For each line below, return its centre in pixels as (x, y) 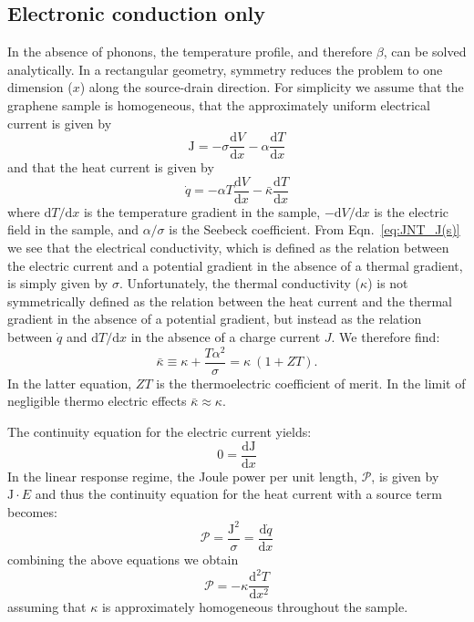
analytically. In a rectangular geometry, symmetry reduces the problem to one (225, 69)
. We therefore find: (386, 337)
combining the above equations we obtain (123, 559)
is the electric (411, 211)
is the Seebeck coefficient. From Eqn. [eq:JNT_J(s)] (314, 229)
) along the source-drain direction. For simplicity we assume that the (272, 87)
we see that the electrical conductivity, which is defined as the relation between (228, 248)
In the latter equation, (70, 383)
